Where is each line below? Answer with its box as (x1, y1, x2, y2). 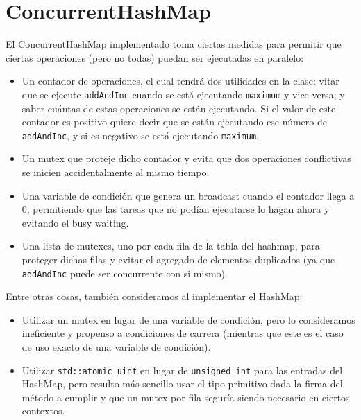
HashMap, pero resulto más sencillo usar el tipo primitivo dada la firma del (22, 376, 343, 391)
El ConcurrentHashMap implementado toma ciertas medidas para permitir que (6, 37, 342, 51)
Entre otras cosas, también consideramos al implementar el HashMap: (6, 289, 303, 304)
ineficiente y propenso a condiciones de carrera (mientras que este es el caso (22, 326, 344, 340)
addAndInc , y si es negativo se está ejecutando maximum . (22, 128, 259, 142)
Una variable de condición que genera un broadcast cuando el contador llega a (22, 188, 355, 202)
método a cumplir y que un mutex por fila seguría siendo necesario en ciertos (22, 390, 350, 404)
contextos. (22, 403, 65, 418)
